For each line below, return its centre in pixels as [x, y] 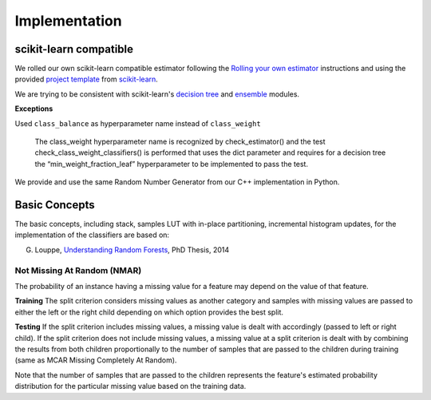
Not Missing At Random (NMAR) [78, 270]
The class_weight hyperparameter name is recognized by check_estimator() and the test [180, 142]
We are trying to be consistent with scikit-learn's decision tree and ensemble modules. [157, 94]
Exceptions [34, 109]
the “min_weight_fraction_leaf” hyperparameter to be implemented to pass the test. [172, 164]
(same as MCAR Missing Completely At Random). [96, 360]
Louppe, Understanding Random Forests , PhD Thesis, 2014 [132, 250]
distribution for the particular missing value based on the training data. [130, 386]
